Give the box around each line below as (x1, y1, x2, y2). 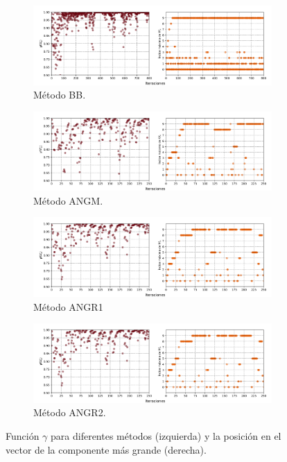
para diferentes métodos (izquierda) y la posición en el (51, 428, 281, 443)
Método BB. (33, 87, 86, 102)
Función (6, 428, 40, 443)
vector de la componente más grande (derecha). (6, 442, 207, 456)
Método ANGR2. (33, 405, 106, 420)
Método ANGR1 (33, 299, 103, 314)
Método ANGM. (33, 193, 103, 207)
